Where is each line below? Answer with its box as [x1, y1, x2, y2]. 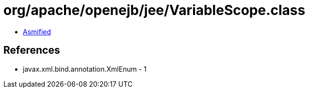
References [3, 44, 60, 57]
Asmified [23, 27, 51, 36]
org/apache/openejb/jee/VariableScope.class [3, 2, 306, 18]
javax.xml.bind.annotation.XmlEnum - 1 [23, 64, 146, 73]
